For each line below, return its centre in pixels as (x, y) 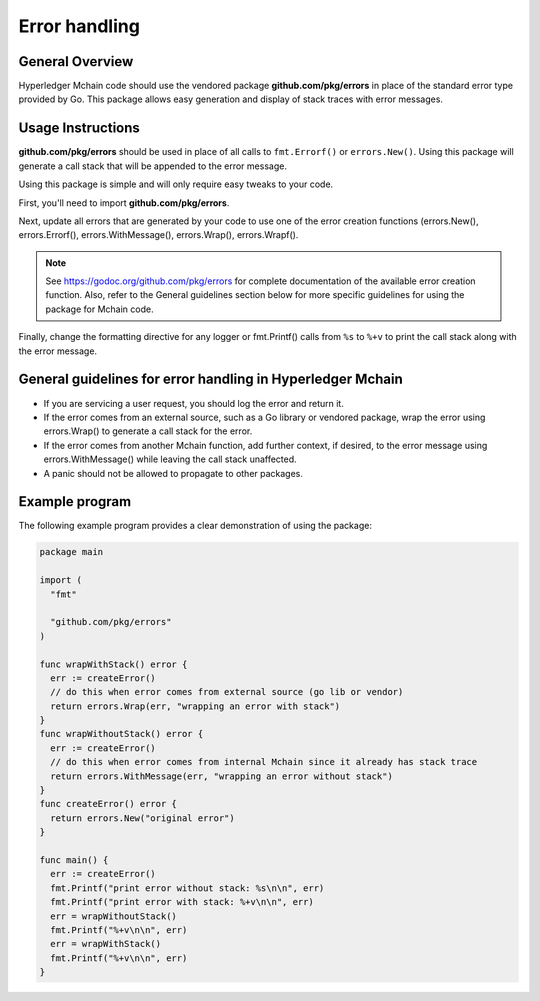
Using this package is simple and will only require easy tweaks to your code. (176, 184)
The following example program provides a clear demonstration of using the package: (195, 526)
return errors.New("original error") (142, 818)
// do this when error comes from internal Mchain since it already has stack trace (264, 762)
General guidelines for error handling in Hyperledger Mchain (211, 379)
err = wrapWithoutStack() (113, 916)
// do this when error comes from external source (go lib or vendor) (227, 692)
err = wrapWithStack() (106, 944)
